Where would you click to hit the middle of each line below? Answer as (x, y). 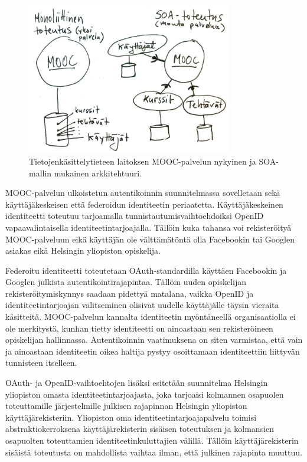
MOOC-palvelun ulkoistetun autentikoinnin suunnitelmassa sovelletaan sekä (143, 193)
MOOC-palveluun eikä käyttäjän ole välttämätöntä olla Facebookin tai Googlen (150, 239)
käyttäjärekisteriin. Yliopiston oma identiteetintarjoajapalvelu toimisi (131, 417)
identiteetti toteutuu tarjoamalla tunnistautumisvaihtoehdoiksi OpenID (135, 216)
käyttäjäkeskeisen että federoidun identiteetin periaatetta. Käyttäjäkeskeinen (144, 204)
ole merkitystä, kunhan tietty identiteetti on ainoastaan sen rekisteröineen (139, 328)
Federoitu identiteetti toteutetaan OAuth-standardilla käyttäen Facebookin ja (146, 270)
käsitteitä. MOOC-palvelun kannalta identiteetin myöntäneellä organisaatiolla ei (151, 317)
